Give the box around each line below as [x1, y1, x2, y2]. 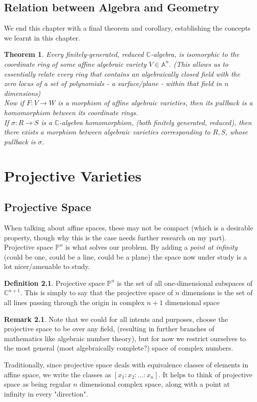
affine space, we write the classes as [4, 369, 111, 379]
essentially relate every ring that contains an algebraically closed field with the [4, 68, 240, 79]
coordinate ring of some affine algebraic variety [4, 58, 147, 69]
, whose [225, 127, 248, 137]
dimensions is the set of [182, 287, 253, 298]
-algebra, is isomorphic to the [151, 49, 240, 59]
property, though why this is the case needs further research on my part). [4, 232, 227, 242]
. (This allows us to [169, 58, 228, 69]
